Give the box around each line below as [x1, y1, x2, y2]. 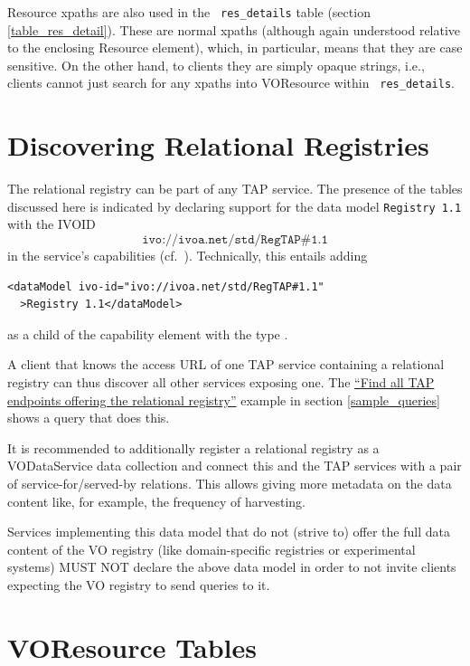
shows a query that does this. [7, 408, 170, 427]
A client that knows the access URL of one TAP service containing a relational [7, 355, 445, 374]
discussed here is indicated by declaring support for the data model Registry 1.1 [7, 196, 462, 215]
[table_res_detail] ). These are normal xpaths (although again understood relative [7, 20, 461, 39]
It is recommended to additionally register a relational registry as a [7, 438, 380, 457]
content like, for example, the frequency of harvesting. [7, 491, 305, 510]
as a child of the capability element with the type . [7, 324, 288, 343]
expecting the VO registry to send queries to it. [7, 575, 270, 594]
